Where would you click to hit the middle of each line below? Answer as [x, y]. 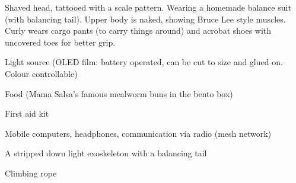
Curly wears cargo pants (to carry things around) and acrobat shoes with [138, 30]
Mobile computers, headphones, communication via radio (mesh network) [138, 133]
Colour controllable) [41, 73]
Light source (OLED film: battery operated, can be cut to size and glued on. [144, 62]
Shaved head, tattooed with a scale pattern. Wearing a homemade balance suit [148, 7]
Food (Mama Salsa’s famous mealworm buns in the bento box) [119, 93]
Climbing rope [31, 173]
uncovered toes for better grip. [60, 42]
